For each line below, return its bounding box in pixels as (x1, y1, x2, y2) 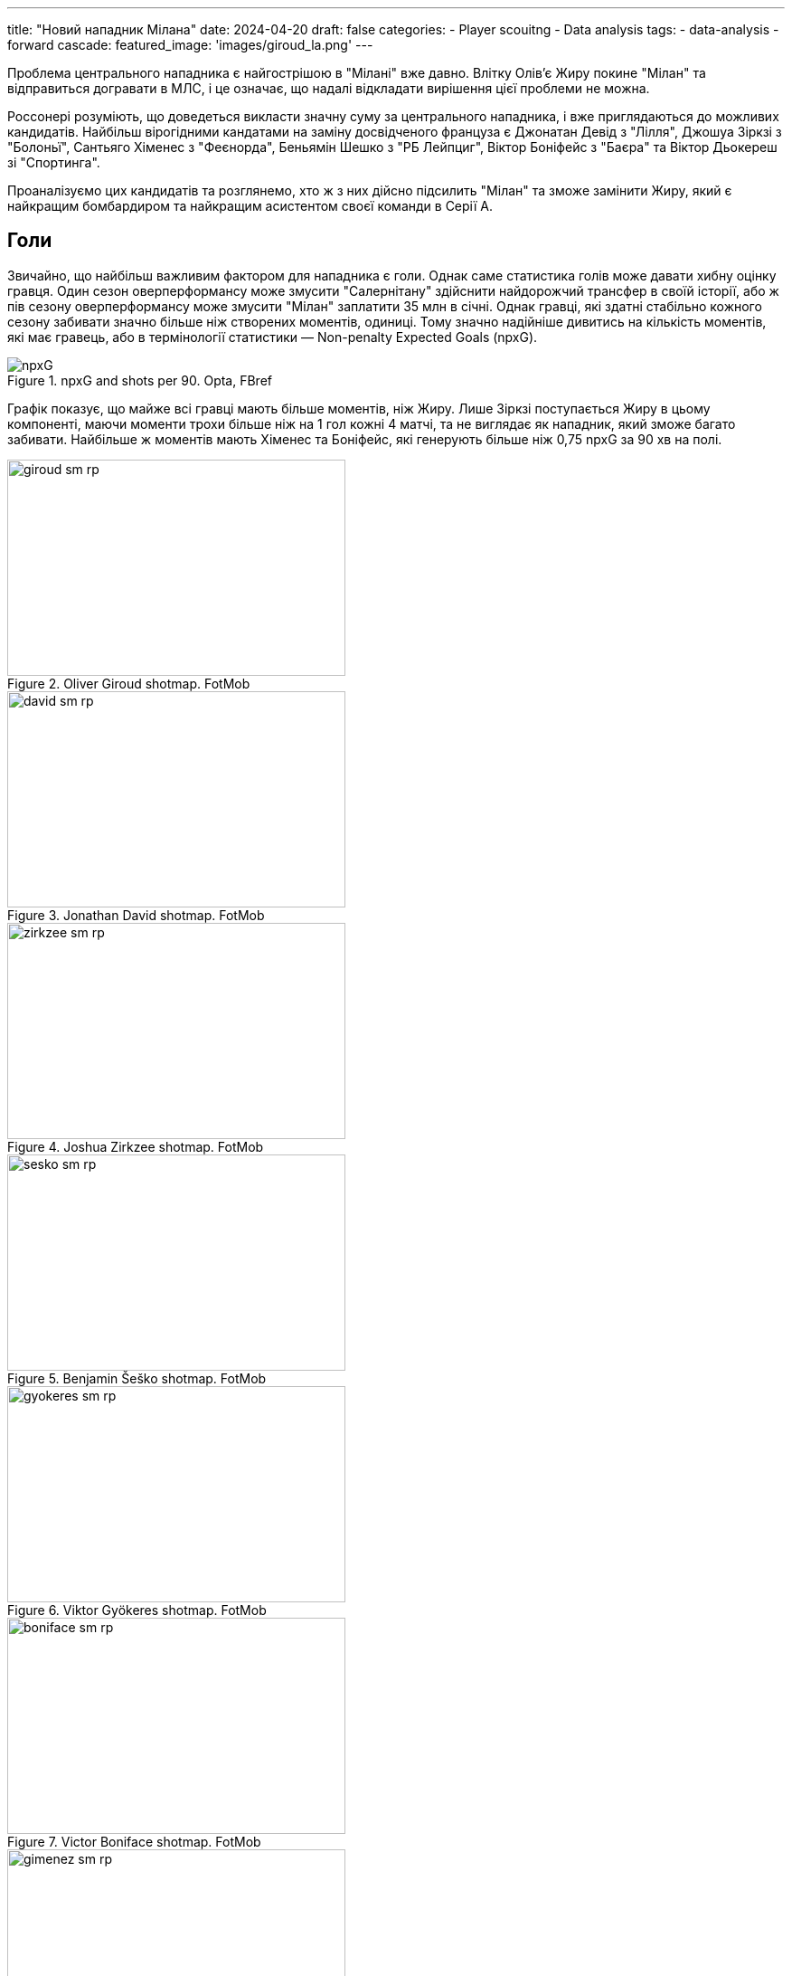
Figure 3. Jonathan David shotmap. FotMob (7, 907, 265, 923)
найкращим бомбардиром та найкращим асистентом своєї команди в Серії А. (7, 198, 493, 214)
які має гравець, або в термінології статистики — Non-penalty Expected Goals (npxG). (7, 328, 538, 345)
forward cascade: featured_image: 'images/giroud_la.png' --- (7, 37, 373, 52)
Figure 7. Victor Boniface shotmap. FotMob (7, 1833, 261, 1849)
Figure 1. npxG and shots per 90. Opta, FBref (7, 372, 272, 388)
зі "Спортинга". (7, 155, 100, 170)
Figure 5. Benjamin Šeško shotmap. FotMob (7, 1370, 267, 1386)
